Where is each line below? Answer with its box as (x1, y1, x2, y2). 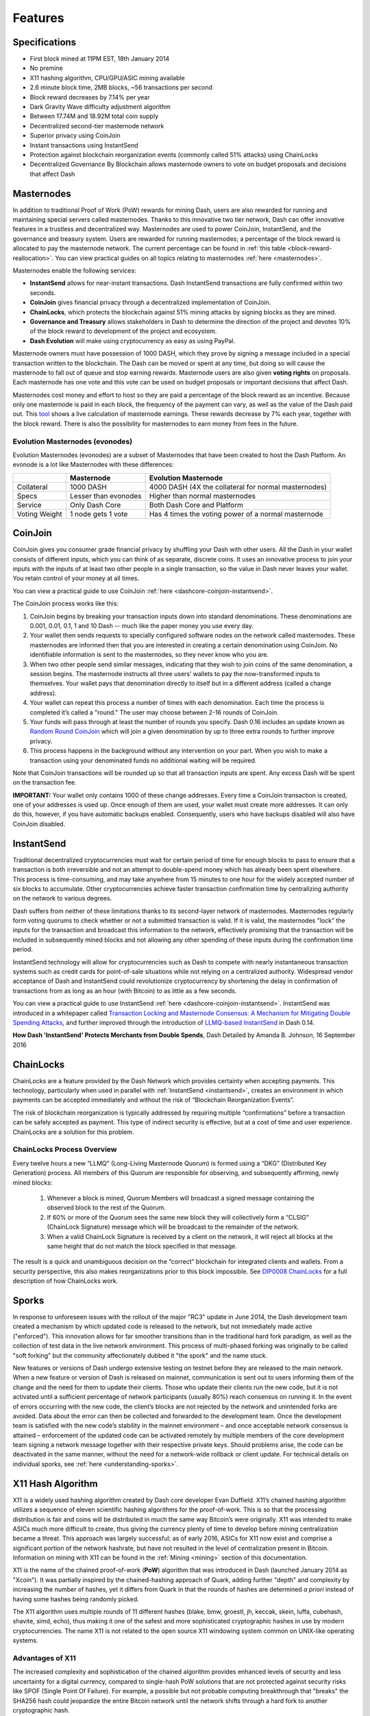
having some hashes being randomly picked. (12, 1595, 140, 1603)
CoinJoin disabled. (12, 820, 66, 828)
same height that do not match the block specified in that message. (47, 1242, 238, 1250)
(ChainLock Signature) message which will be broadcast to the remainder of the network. (47, 1222, 299, 1231)
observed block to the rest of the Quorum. (47, 1203, 166, 1211)
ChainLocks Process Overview (12, 1145, 117, 1155)
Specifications (12, 36, 77, 48)
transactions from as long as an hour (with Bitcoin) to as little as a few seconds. (12, 986, 237, 995)
